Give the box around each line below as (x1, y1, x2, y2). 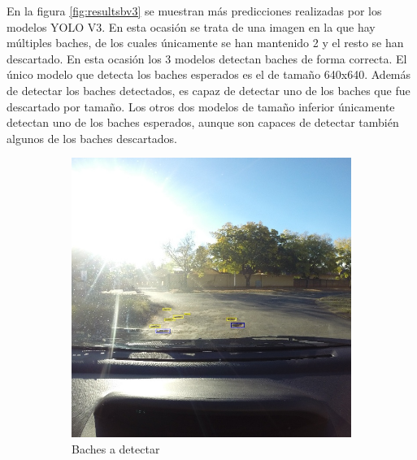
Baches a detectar (72, 440, 160, 457)
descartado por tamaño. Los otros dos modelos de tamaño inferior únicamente (7, 98, 395, 115)
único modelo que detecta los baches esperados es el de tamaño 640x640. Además (7, 66, 411, 83)
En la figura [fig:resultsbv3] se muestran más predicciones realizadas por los (7, 2, 382, 19)
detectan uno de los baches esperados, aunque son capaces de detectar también (7, 114, 399, 131)
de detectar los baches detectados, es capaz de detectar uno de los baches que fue (7, 81, 410, 98)
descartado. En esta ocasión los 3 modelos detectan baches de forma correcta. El (7, 50, 407, 67)
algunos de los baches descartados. (7, 129, 178, 146)
